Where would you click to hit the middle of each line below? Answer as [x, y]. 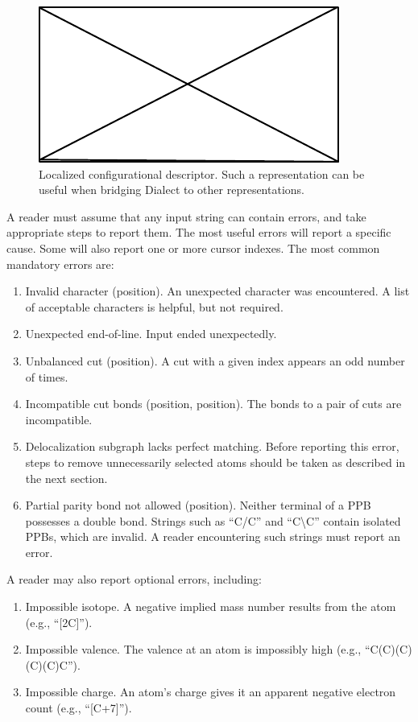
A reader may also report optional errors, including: [135, 579]
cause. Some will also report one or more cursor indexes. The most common [193, 248]
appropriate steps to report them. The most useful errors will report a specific [199, 232]
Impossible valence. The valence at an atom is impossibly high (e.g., [193, 649]
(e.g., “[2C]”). [59, 622]
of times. [47, 376]
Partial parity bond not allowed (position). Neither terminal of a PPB [198, 505]
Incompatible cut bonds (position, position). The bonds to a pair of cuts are [213, 404]
